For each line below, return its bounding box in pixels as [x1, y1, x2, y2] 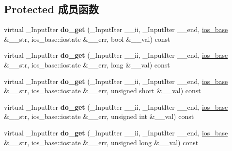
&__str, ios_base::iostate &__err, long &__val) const [4, 59, 170, 69]
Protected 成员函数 [4, 1, 99, 17]
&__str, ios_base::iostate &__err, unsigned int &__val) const [4, 111, 194, 121]
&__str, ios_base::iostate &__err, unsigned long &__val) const [4, 137, 199, 147]
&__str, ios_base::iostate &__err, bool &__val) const [4, 34, 170, 44]
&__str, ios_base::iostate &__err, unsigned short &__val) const [4, 85, 201, 96]
